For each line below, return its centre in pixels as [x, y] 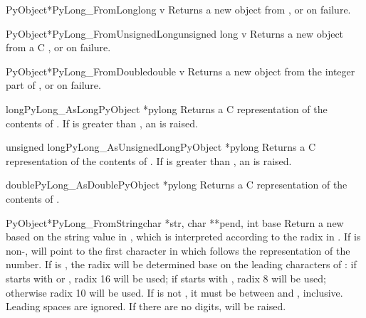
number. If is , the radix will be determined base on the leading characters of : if [181, 264]
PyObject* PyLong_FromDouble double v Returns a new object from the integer [181, 71]
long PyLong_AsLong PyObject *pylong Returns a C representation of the [167, 108]
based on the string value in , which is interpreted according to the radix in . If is [183, 237]
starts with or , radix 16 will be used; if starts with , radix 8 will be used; [166, 278]
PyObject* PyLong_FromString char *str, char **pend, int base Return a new [175, 222]
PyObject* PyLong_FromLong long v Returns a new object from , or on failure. [178, 9]
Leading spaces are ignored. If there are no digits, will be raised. [146, 306]
